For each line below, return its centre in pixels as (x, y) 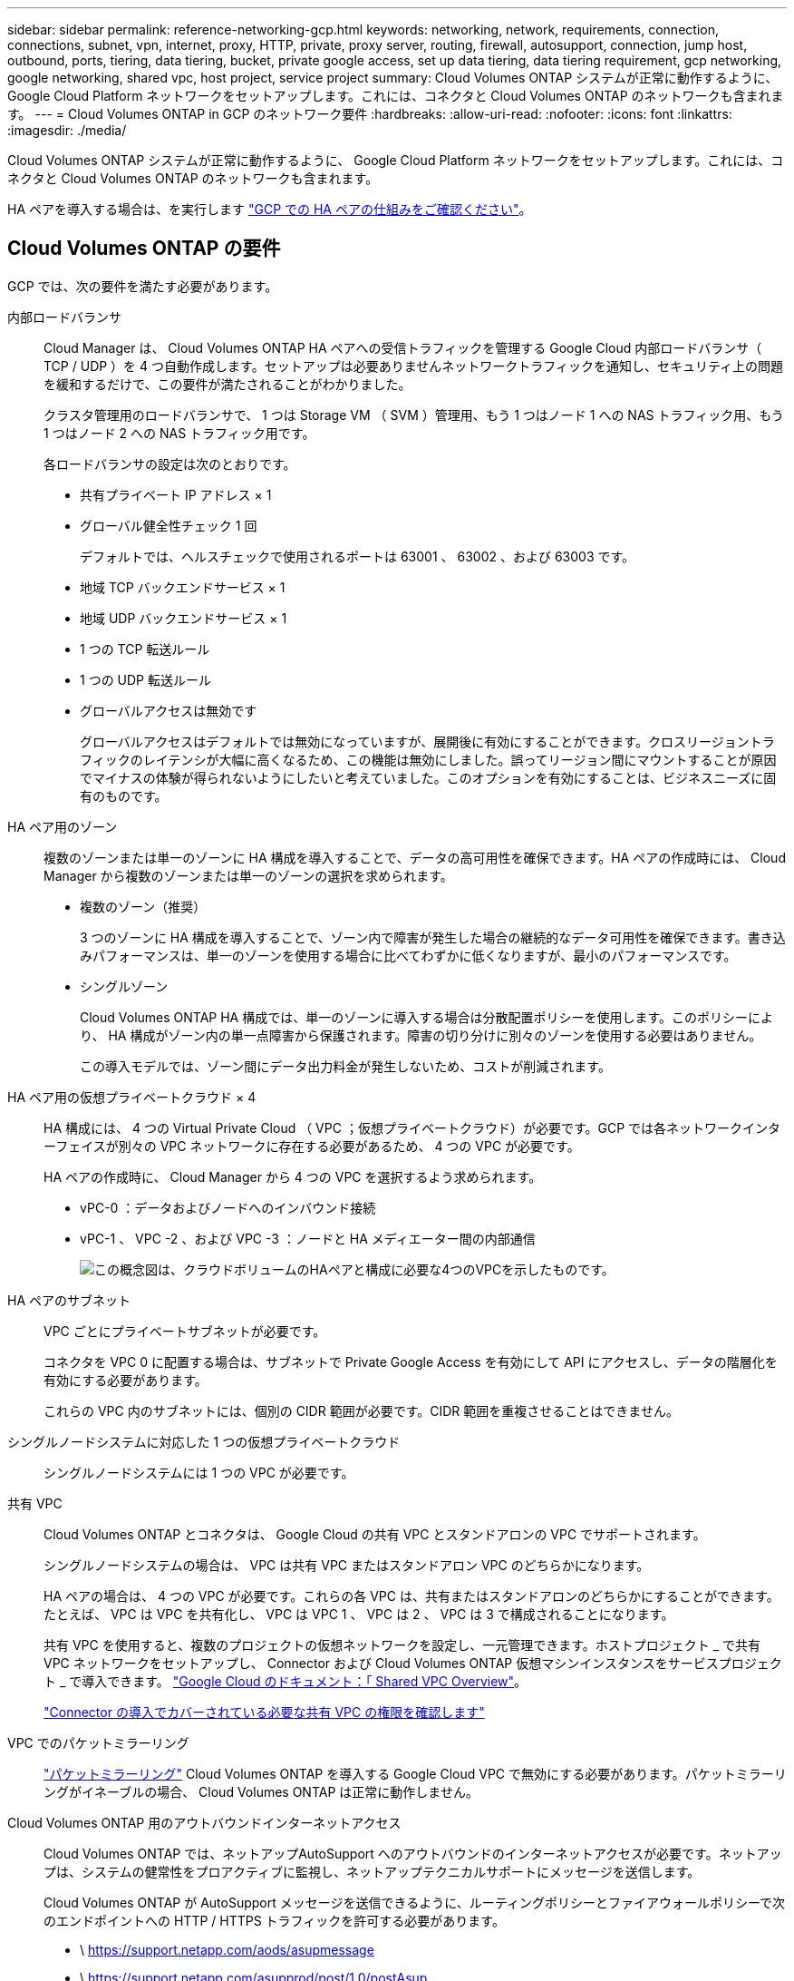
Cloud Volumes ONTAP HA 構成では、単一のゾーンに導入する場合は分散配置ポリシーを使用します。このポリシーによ (427, 1017)
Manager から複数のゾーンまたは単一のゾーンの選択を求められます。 (248, 875)
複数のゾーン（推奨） (143, 906)
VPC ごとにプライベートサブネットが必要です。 (185, 1331)
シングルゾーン (124, 986)
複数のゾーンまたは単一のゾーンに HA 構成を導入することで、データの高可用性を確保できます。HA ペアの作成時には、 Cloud (415, 857)
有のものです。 (124, 795)
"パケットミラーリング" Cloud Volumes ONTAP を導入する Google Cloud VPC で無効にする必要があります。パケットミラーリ (415, 1773)
